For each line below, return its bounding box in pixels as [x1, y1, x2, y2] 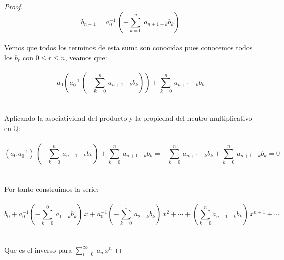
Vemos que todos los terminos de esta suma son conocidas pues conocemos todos [4, 42, 253, 53]
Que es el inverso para [4, 244, 72, 255]
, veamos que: [65, 52, 107, 62]
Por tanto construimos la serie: [4, 184, 99, 194]
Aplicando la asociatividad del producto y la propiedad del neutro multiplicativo [4, 113, 252, 123]
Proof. [4, 1, 23, 11]
